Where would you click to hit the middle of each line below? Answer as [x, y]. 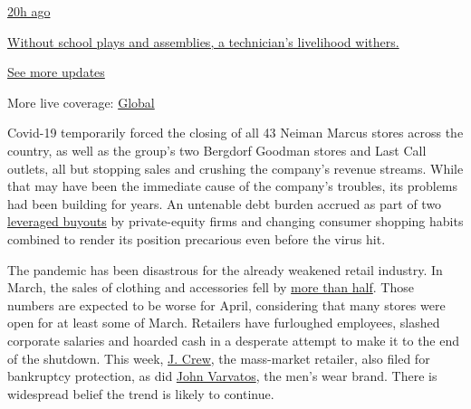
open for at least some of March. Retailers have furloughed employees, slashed [224, 323]
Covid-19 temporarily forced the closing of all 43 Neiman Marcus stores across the [235, 133]
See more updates [56, 72]
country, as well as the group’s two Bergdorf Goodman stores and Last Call [217, 150]
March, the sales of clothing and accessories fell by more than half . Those [211, 287]
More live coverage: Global [81, 102]
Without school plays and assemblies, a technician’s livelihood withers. [203, 41]
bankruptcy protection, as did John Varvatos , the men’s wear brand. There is [222, 376]
